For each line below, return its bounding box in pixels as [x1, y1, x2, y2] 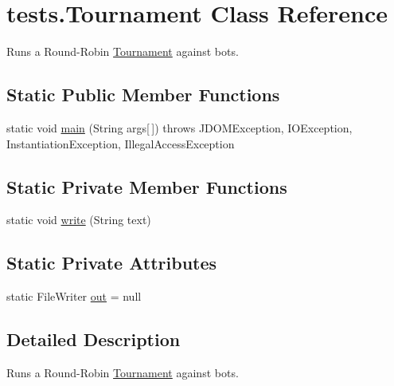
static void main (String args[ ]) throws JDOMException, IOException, [6, 119, 353, 136]
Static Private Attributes [6, 250, 217, 275]
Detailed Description [6, 327, 181, 352]
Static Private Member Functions [6, 174, 287, 199]
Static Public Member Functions [6, 82, 280, 107]
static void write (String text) [6, 211, 151, 228]
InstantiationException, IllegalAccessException [6, 135, 235, 152]
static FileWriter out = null [6, 288, 142, 305]
